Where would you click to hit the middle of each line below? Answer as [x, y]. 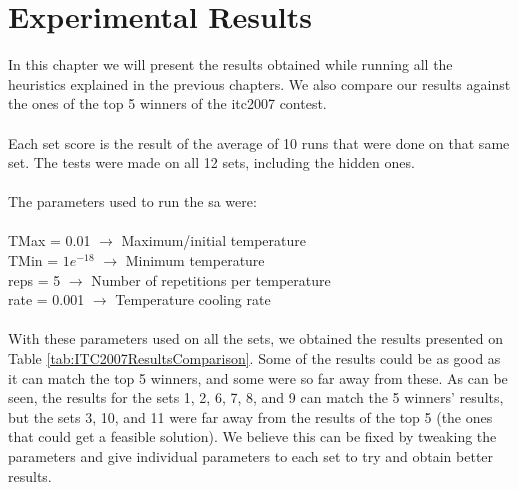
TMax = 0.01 [49, 240]
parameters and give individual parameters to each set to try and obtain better [251, 456]
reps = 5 [34, 279]
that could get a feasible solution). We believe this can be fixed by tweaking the [252, 436]
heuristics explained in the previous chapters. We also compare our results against [259, 83]
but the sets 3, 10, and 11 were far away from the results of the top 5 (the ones [250, 416]
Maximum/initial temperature [213, 240]
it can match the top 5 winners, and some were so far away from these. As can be [258, 377]
